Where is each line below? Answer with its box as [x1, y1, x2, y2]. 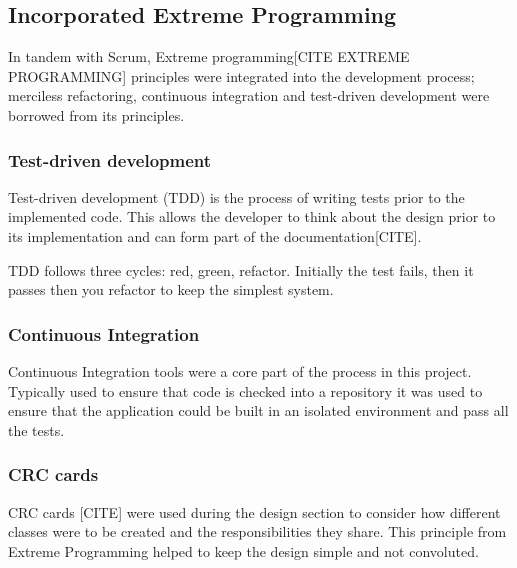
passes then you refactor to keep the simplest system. [8, 279, 334, 300]
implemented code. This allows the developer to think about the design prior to [8, 206, 496, 227]
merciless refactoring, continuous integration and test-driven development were [8, 85, 490, 106]
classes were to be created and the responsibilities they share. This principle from [8, 521, 507, 542]
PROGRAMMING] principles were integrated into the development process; [8, 65, 475, 86]
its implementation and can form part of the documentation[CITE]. [8, 225, 422, 246]
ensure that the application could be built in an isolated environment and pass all [8, 400, 509, 421]
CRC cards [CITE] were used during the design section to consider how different [8, 501, 501, 522]
